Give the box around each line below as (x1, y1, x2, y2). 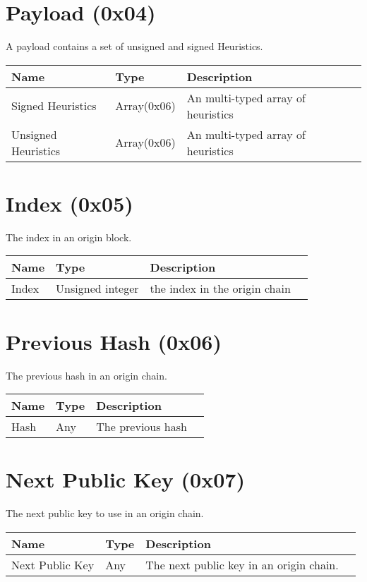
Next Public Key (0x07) (6, 465, 245, 494)
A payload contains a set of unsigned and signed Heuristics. (6, 39, 263, 54)
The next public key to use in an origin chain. (6, 506, 204, 521)
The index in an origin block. (6, 229, 132, 244)
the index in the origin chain (150, 280, 291, 297)
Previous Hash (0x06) (6, 327, 222, 356)
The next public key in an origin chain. (145, 556, 339, 573)
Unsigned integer (56, 280, 139, 297)
